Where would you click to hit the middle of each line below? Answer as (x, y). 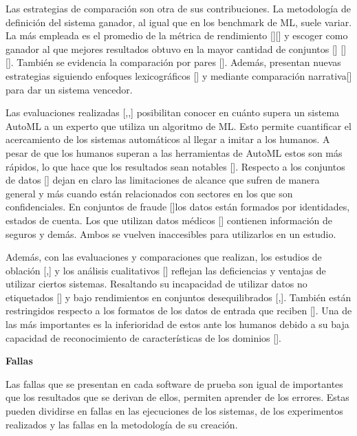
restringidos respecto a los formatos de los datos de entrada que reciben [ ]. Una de (179, 310)
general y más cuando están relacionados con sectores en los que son (149, 193)
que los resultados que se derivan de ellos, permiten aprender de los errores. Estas (177, 397)
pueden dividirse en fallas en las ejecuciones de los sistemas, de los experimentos (174, 411)
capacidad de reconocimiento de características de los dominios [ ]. (143, 337)
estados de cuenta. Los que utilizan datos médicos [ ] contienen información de (169, 220)
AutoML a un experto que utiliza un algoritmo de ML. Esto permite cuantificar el (178, 126)
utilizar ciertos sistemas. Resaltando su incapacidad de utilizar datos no (156, 284)
